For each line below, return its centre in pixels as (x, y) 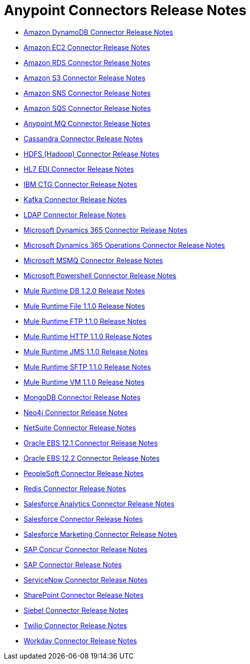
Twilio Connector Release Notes (75, 625)
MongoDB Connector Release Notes (82, 397)
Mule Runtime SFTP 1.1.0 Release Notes (87, 367)
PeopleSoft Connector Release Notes (84, 473)
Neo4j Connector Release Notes (76, 412)
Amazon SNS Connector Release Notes (87, 93)
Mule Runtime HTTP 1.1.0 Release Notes (88, 336)
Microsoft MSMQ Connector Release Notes (93, 260)
